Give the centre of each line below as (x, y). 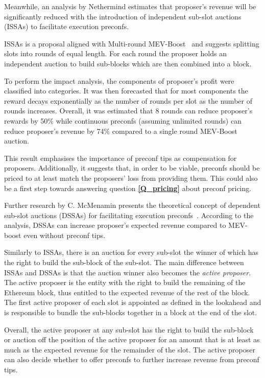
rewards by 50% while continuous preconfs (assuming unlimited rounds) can (123, 120)
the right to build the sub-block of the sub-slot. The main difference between (124, 262)
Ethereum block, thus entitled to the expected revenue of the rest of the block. (127, 292)
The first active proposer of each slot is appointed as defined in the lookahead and (133, 302)
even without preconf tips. (65, 235)
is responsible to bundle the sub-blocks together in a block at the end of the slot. (131, 312)
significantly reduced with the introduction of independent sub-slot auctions (123, 16)
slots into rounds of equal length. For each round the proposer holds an (115, 53)
